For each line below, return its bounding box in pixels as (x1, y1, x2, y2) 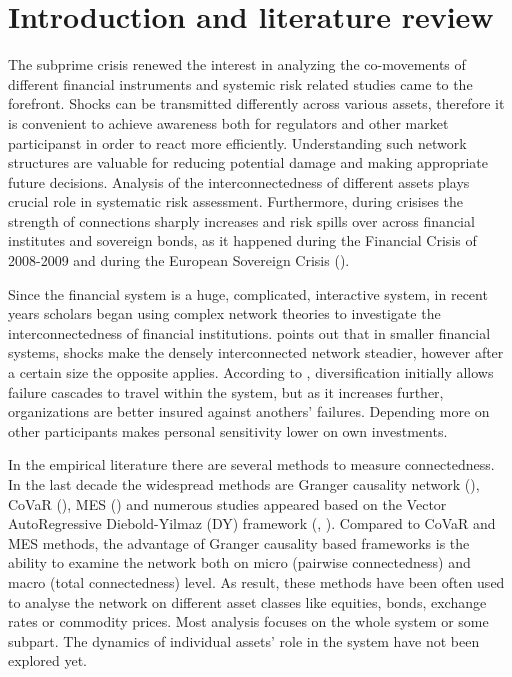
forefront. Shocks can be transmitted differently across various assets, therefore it (8, 93, 505, 114)
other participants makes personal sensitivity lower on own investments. (8, 420, 448, 441)
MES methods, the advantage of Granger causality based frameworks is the (8, 532, 470, 553)
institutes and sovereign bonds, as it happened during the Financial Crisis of (8, 230, 477, 251)
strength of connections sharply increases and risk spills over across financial (8, 210, 475, 231)
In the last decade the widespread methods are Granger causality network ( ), (8, 474, 480, 494)
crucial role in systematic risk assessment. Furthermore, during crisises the (8, 191, 464, 212)
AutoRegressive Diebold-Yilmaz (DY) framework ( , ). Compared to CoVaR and (8, 513, 496, 534)
